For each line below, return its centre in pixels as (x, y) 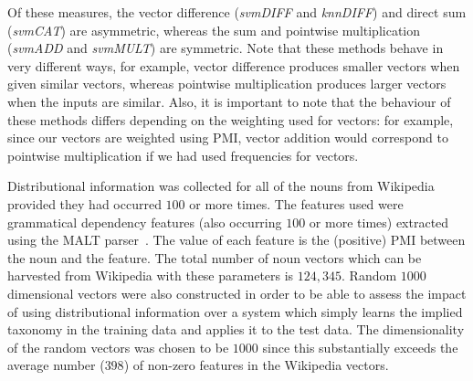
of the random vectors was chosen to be (118, 347)
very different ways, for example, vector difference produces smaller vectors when (234, 65)
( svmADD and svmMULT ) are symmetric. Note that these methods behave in (226, 48)
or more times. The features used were (296, 203)
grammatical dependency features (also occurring (145, 222)
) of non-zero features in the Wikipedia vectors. (256, 365)
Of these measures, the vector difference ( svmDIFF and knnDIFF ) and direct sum (237, 12)
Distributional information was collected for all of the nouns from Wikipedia (221, 186)
